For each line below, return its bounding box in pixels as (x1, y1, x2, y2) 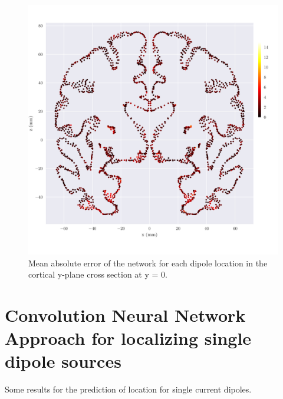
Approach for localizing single (5, 326, 252, 350)
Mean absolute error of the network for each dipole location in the (28, 256, 268, 269)
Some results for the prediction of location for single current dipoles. (5, 383, 252, 395)
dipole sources (5, 349, 121, 373)
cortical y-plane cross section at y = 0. (28, 268, 167, 281)
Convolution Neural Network (5, 302, 246, 327)
